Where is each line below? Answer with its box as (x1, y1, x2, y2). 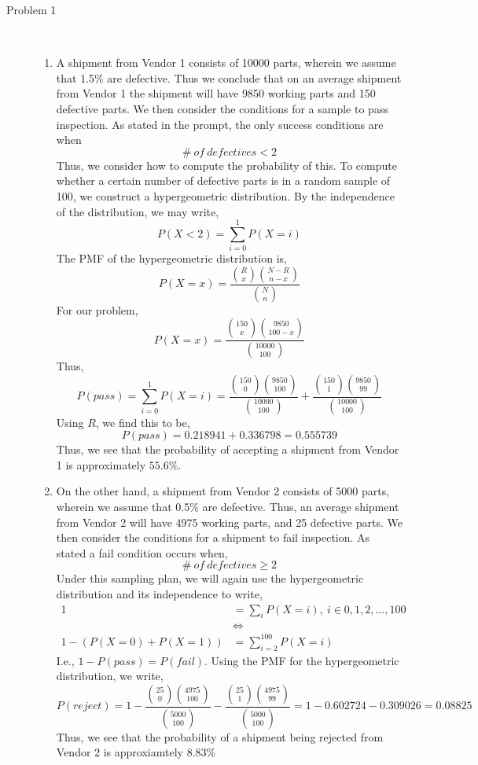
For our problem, (56, 301, 138, 318)
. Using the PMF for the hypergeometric (204, 652, 399, 668)
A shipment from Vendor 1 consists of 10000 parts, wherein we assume (56, 54, 396, 71)
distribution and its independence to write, (56, 586, 263, 601)
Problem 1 (6, 2, 57, 17)
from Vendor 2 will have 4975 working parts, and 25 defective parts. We (56, 513, 403, 530)
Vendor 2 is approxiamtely (56, 744, 183, 760)
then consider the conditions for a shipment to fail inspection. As (56, 529, 370, 546)
